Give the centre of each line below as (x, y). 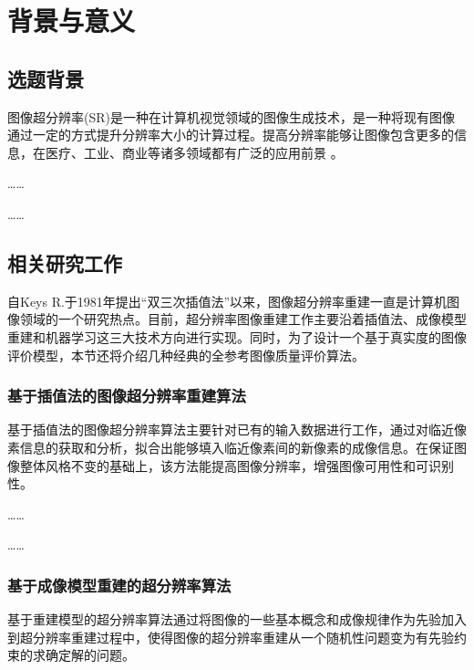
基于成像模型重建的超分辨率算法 (119, 585)
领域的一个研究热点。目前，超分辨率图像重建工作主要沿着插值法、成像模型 (243, 319)
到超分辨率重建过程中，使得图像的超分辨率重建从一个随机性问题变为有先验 (231, 637)
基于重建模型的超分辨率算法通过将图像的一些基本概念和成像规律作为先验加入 (237, 619)
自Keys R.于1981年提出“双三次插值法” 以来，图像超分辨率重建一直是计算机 (227, 301)
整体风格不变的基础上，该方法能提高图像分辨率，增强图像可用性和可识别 (237, 465)
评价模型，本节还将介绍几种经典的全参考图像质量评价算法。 (186, 355)
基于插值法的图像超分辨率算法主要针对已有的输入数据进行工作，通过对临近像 (237, 429)
